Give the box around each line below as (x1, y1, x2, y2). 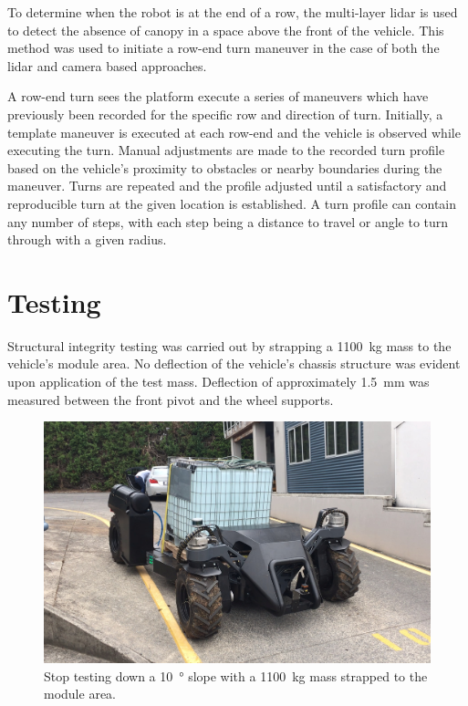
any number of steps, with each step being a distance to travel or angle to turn (7, 212, 449, 231)
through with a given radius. (7, 230, 167, 249)
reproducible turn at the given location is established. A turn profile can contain (7, 193, 457, 213)
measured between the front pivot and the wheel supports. (7, 389, 334, 409)
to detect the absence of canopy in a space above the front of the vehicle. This (7, 20, 444, 39)
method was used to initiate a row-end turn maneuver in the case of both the (7, 38, 440, 57)
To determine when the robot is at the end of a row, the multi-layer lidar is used (7, 3, 458, 21)
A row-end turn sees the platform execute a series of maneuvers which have (7, 87, 429, 106)
